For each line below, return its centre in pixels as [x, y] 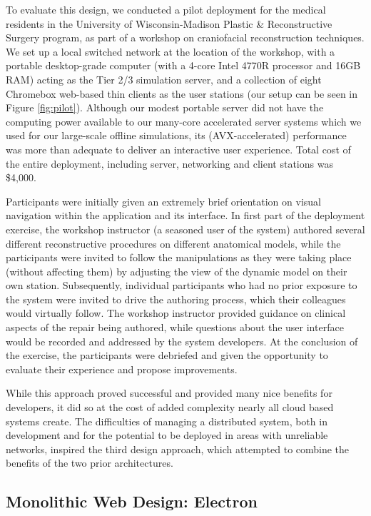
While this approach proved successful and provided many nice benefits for [169, 393]
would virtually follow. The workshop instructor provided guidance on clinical [176, 313]
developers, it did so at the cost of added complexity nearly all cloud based [170, 407]
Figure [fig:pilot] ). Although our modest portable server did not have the [165, 107]
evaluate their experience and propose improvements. [122, 369]
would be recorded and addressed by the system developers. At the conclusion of [182, 341]
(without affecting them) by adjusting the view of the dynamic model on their [177, 271]
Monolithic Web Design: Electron [132, 501]
